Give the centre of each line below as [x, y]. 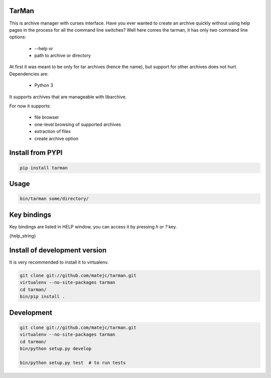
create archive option [56, 139]
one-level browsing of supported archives [78, 124]
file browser [47, 117]
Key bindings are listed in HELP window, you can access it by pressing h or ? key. [93, 226]
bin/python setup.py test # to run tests [73, 362]
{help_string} [23, 236]
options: [18, 37]
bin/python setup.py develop [56, 348]
